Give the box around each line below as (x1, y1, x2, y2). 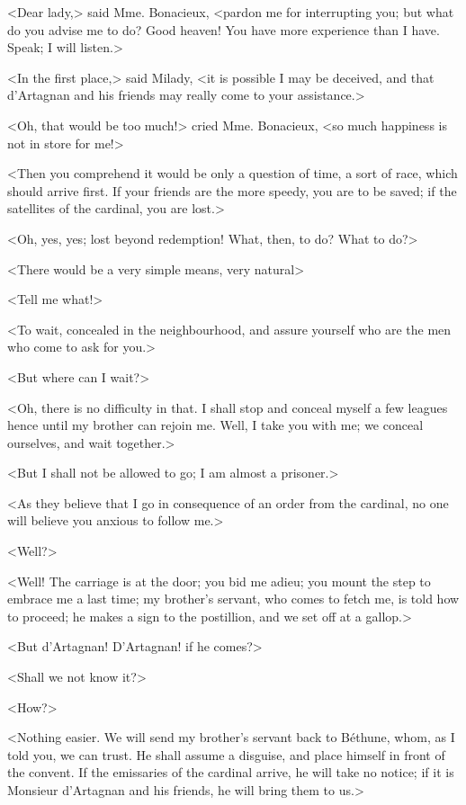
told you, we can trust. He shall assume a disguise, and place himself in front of (7, 745, 445, 764)
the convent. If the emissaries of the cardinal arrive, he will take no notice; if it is (7, 763, 454, 782)
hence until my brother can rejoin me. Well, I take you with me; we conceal (7, 416, 424, 434)
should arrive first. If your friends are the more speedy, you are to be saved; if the (7, 181, 457, 200)
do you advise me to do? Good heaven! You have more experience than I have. (7, 20, 440, 39)
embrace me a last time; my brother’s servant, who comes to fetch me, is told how (7, 589, 460, 608)
